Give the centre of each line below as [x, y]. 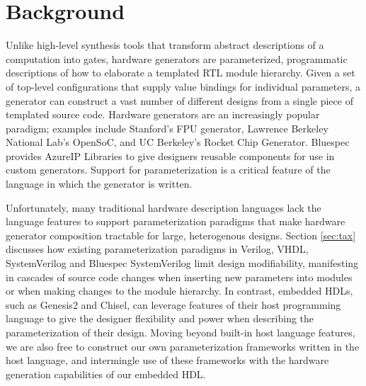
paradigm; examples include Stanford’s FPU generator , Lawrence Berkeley [167, 128]
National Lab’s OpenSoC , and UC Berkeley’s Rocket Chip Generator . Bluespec [178, 142]
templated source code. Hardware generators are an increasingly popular [163, 114]
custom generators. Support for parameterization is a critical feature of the [168, 170]
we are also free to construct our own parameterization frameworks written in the [183, 346]
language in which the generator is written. [99, 184]
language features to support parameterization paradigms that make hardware [176, 221]
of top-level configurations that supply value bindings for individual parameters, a [183, 86]
